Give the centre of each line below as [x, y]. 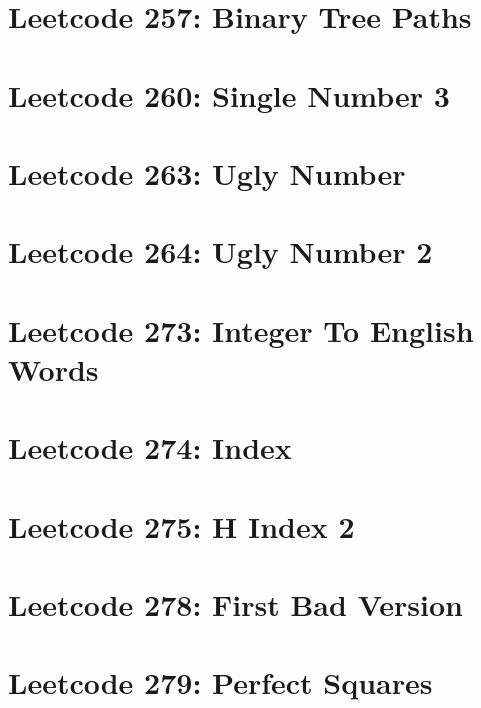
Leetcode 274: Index [150, 447]
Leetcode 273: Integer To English [241, 329]
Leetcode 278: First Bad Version [235, 604]
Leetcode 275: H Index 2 [181, 525]
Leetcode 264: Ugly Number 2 [220, 251]
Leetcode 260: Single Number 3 [229, 94]
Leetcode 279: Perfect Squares [220, 682]
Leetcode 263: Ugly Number [207, 172]
